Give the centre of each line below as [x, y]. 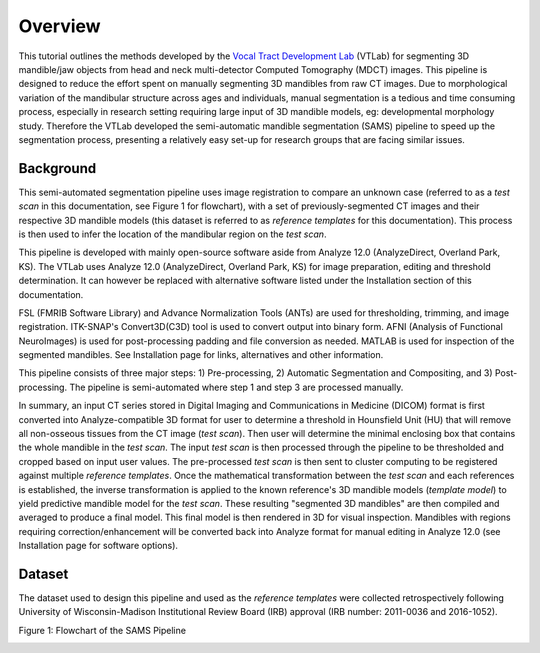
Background [57, 168]
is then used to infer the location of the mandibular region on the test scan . [172, 234]
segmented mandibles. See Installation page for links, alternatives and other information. [201, 355]
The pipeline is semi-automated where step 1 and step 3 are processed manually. [236, 387]
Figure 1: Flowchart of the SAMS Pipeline [102, 630]
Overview [59, 26]
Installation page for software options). [98, 546]
